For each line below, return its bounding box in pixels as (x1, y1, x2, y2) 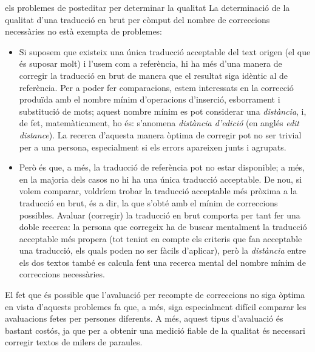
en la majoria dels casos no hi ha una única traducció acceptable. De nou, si (19, 172, 302, 185)
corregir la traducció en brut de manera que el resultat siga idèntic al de (19, 69, 288, 81)
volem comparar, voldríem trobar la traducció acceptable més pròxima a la (19, 184, 297, 197)
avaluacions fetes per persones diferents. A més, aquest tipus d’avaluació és (5, 312, 283, 325)
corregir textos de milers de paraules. (5, 336, 143, 348)
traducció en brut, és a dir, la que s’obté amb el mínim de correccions (19, 196, 278, 209)
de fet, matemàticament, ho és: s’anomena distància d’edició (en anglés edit (19, 117, 299, 129)
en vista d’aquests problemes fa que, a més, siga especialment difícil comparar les (5, 300, 307, 313)
